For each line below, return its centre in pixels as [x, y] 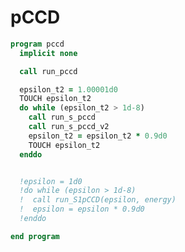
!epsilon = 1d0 [51, 181]
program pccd [37, 44]
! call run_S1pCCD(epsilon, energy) [98, 200]
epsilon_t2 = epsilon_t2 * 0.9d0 [98, 136]
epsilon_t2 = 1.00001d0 [68, 89]
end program [35, 236]
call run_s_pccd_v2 [69, 127]
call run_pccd [48, 71]
